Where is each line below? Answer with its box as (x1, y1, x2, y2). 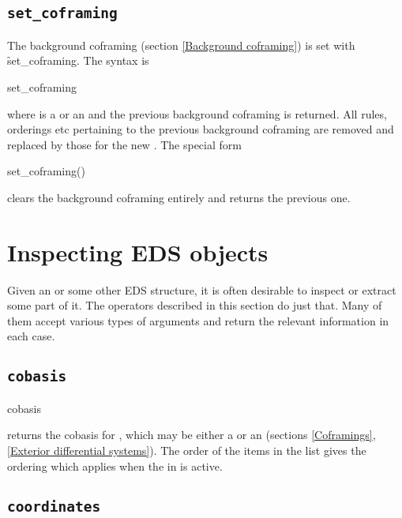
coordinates (7, 497, 101, 515)
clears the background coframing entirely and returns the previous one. (7, 189, 351, 205)
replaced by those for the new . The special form (7, 136, 242, 152)
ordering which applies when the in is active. (7, 457, 223, 474)
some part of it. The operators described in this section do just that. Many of (7, 297, 382, 313)
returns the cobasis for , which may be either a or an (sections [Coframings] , (7, 426, 376, 443)
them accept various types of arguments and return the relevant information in (7, 312, 389, 328)
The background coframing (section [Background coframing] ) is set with (7, 36, 355, 53)
